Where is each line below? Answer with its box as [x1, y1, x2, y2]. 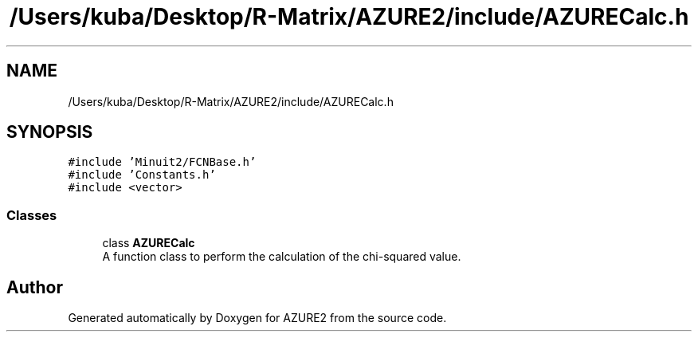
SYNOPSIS [6, 122, 93, 143]
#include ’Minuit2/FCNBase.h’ [68, 155, 257, 169]
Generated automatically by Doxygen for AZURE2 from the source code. [68, 311, 447, 325]
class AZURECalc [102, 236, 195, 250]
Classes [6, 206, 57, 223]
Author [6, 277, 63, 297]
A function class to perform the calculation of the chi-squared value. [102, 250, 461, 264]
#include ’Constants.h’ [68, 168, 216, 182]
